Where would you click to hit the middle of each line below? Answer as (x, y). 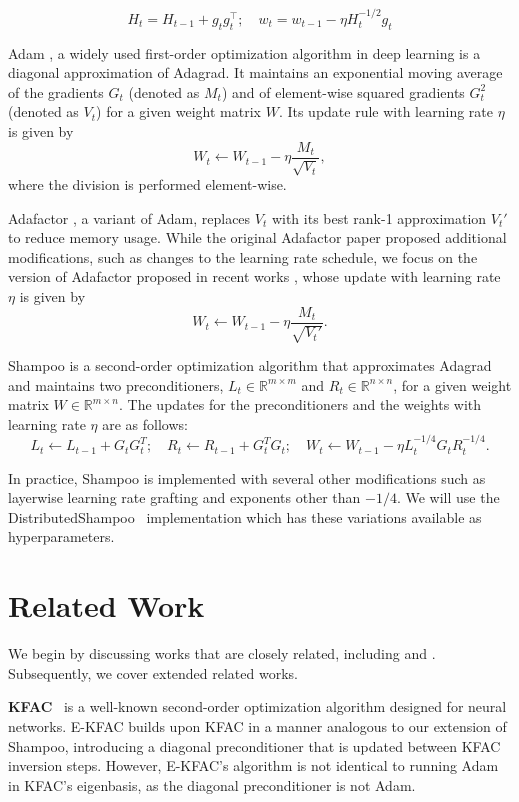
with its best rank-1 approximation (379, 217)
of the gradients (56, 91)
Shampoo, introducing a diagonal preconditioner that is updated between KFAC (254, 745)
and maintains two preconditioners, (116, 384)
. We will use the (448, 497)
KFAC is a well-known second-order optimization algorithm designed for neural (257, 706)
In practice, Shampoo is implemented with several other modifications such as (247, 477)
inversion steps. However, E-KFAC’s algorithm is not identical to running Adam (253, 765)
